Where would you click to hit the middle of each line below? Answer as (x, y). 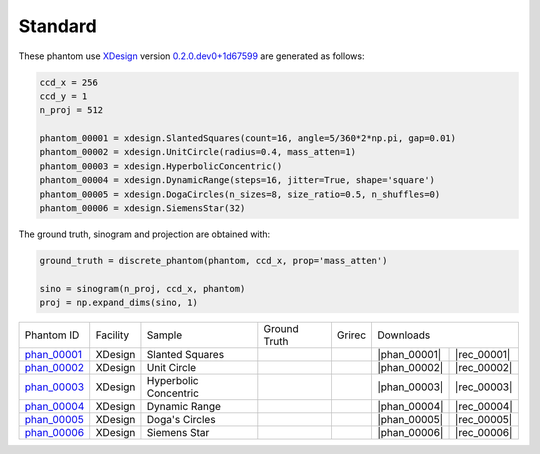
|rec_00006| (484, 433)
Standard (57, 26)
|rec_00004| (484, 407)
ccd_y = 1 (63, 96)
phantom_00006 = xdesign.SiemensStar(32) (142, 208)
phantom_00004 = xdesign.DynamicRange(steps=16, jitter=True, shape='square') (237, 180)
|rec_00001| (483, 355)
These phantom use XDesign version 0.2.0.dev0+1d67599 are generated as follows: (191, 56)
